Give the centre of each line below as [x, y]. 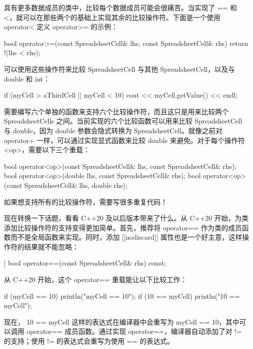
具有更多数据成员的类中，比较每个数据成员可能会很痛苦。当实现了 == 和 [121, 7]
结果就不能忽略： [51, 246]
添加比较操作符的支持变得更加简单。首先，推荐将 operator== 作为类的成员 [123, 227]
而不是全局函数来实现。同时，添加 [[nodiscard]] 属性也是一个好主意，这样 [126, 237]
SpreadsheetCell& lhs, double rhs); [76, 185]
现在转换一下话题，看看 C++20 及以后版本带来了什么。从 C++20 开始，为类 [126, 218]
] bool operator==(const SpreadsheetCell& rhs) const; [85, 263]
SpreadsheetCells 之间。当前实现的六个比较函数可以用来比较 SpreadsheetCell [123, 121]
